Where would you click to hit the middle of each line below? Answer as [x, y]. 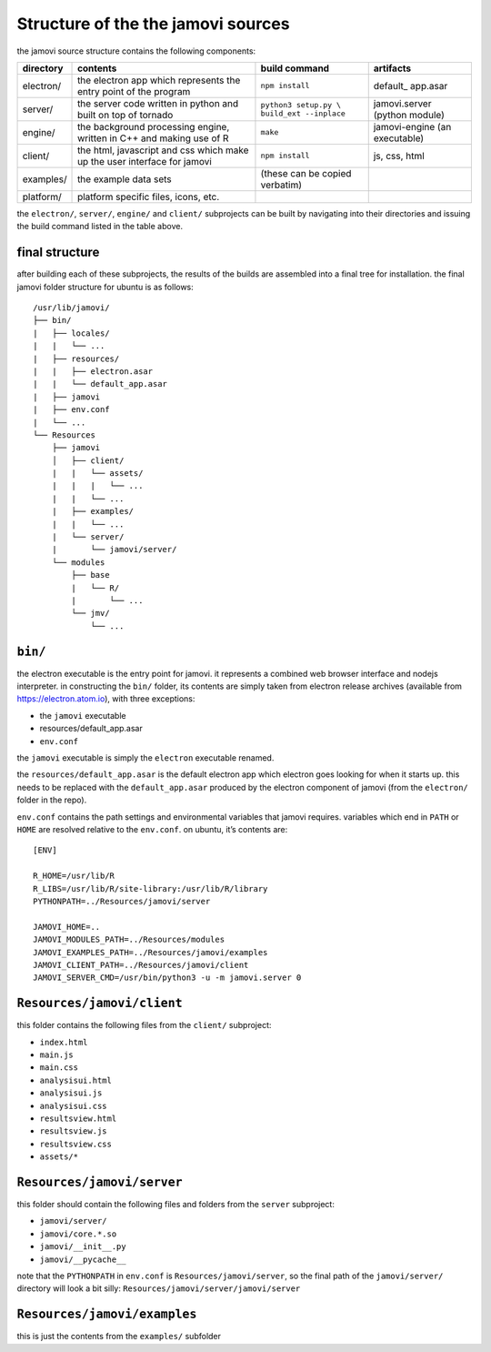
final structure [58, 252]
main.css [59, 1068]
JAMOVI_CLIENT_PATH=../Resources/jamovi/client [141, 965]
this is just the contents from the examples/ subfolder [119, 1337]
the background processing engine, [154, 126]
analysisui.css [74, 1106]
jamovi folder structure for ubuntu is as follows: [105, 287]
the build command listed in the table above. [100, 227]
